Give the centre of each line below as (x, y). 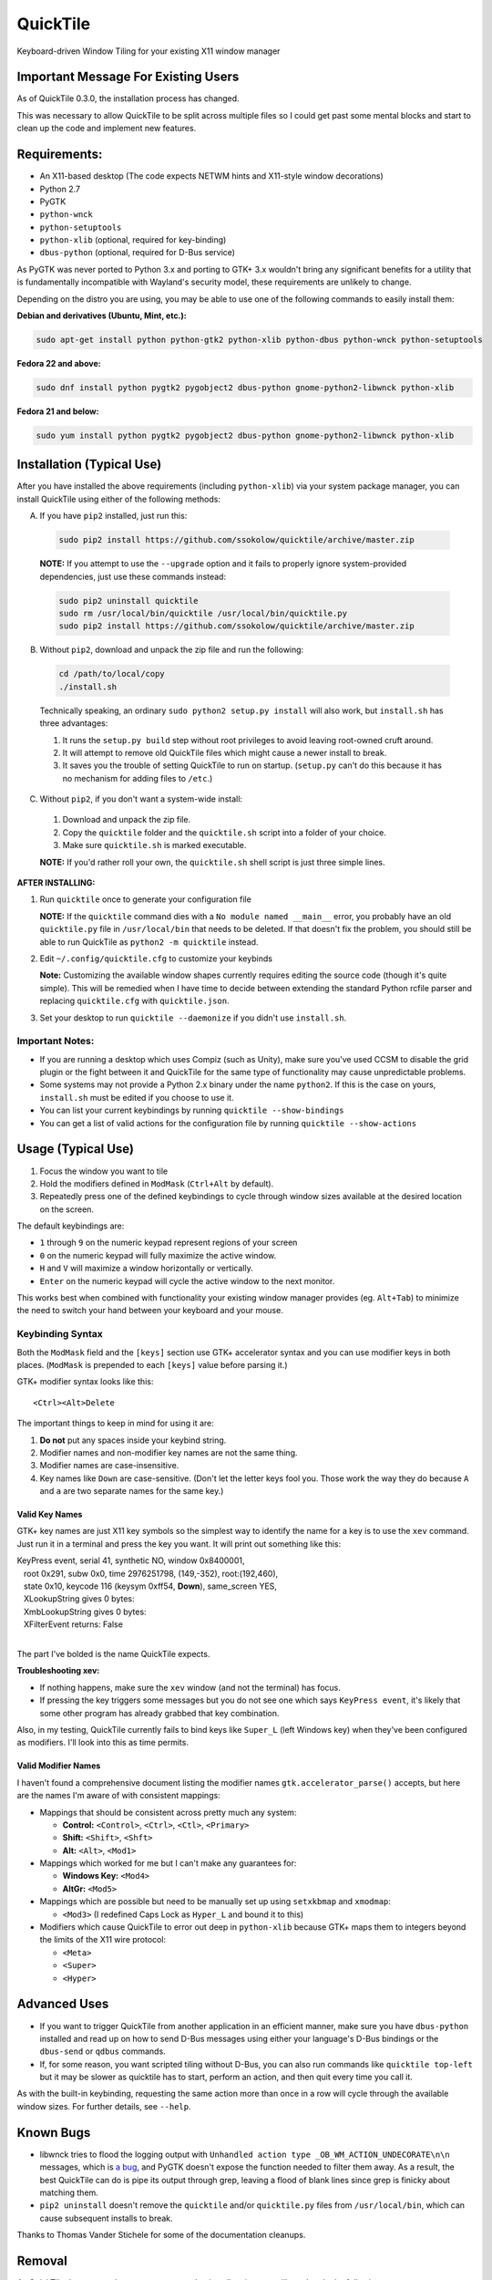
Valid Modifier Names (59, 1766)
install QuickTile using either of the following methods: (118, 499)
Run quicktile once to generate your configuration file (146, 899)
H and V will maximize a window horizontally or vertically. (147, 1269)
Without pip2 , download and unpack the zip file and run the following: (172, 650)
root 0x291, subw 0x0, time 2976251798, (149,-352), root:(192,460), (151, 1573)
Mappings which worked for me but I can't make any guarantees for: (168, 1863)
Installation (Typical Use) (89, 465)
